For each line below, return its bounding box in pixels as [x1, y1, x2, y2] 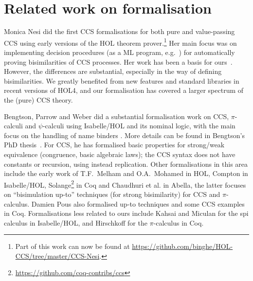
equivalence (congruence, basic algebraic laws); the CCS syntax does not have [4, 149, 235, 159]
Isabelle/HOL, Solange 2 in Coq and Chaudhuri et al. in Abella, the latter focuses [4, 178, 246, 190]
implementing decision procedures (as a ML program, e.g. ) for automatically [4, 47, 235, 57]
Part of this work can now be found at [15, 241, 130, 251]
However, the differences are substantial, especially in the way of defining [4, 66, 222, 76]
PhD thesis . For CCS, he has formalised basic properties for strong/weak [4, 140, 225, 150]
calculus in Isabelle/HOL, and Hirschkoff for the [4, 217, 147, 228]
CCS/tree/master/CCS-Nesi [15, 250, 100, 261]
